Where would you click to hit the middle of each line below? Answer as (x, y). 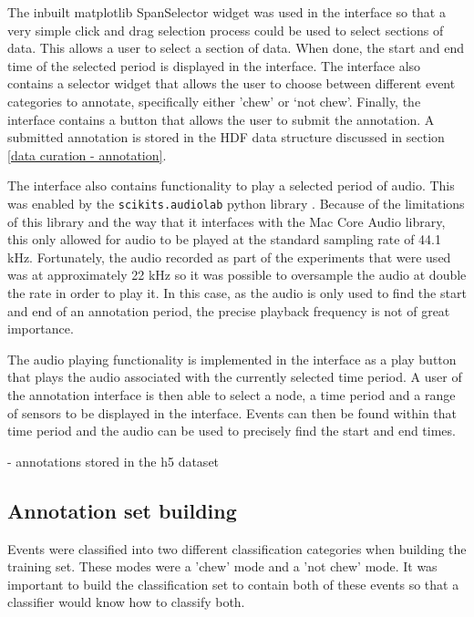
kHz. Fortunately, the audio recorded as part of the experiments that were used (229, 257)
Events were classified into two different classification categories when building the (237, 548)
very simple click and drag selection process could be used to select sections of (226, 30)
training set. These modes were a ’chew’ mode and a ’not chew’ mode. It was (222, 566)
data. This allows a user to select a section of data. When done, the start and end (236, 48)
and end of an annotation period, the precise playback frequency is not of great (229, 310)
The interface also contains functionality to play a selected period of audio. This (231, 185)
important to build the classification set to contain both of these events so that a (233, 584)
